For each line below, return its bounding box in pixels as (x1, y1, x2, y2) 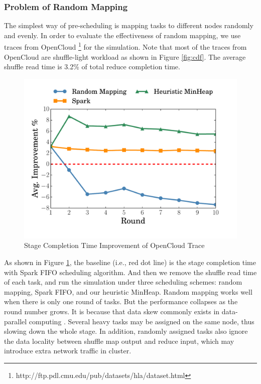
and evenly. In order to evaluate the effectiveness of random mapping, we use (4, 30, 241, 40)
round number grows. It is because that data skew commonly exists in (4, 306, 220, 316)
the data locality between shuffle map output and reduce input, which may (4, 335, 234, 346)
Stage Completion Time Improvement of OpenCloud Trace (24, 240, 205, 250)
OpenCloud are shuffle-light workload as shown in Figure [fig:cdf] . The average (4, 51, 246, 62)
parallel (4, 316, 27, 326)
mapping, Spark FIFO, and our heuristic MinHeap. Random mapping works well (4, 286, 252, 297)
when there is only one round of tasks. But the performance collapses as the (4, 296, 238, 307)
